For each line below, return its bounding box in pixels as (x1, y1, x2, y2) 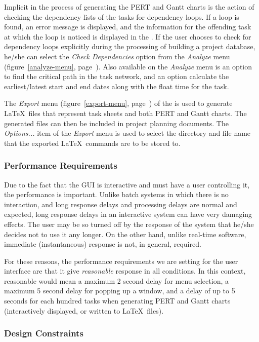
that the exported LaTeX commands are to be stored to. (4, 137, 181, 148)
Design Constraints (4, 327, 83, 339)
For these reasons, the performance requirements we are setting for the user (4, 255, 238, 266)
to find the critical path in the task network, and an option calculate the (4, 71, 229, 82)
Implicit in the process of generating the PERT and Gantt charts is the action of (4, 2, 254, 12)
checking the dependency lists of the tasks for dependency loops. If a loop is (4, 11, 239, 22)
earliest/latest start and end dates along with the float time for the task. (4, 81, 229, 91)
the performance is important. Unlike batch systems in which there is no (4, 189, 229, 200)
